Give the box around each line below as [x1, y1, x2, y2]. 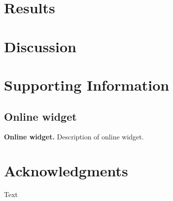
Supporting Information [4, 74, 170, 95]
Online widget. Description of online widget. [4, 132, 144, 142]
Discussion [4, 36, 76, 56]
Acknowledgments [4, 161, 128, 181]
